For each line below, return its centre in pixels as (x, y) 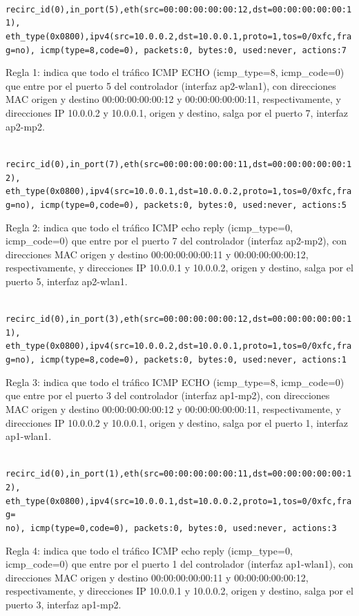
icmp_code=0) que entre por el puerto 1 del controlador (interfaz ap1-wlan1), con (179, 564)
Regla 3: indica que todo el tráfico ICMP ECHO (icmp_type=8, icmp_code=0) (175, 382)
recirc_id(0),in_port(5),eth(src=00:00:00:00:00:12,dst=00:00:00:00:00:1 (179, 9)
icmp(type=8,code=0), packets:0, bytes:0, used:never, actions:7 (193, 50)
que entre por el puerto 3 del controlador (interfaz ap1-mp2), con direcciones (168, 395)
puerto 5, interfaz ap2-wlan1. (67, 281)
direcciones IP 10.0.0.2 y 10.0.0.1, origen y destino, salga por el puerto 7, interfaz (177, 113)
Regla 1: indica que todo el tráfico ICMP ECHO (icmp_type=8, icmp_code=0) (175, 72)
